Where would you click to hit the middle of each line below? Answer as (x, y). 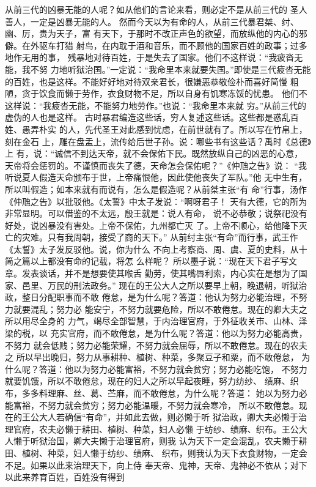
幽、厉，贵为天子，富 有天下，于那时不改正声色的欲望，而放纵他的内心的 (152, 33)
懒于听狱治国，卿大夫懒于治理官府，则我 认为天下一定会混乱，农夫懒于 (156, 441)
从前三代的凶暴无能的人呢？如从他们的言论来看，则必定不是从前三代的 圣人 (156, 9)
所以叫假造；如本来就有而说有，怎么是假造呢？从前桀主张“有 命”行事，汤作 (156, 189)
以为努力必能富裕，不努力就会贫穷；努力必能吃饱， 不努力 (190, 369)
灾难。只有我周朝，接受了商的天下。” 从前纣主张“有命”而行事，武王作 (160, 237)
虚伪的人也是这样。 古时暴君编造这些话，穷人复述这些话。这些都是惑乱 (148, 117)
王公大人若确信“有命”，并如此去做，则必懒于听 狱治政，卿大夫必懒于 (160, 417)
